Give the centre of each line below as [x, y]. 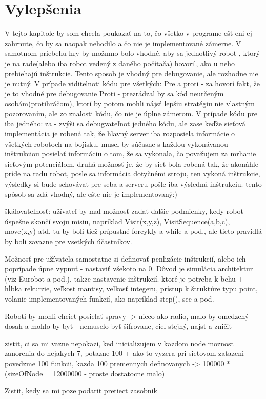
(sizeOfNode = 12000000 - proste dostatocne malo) [85, 373]
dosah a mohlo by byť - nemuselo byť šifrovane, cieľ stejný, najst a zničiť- [119, 326]
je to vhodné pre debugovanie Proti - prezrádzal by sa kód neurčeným [114, 93]
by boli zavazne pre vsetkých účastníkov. [68, 241]
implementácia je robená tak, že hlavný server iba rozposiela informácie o [120, 134]
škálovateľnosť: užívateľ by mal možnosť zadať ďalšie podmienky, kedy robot [124, 211]
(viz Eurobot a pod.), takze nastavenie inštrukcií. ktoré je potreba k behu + [124, 278]
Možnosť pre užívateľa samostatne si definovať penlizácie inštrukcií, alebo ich [125, 258]
